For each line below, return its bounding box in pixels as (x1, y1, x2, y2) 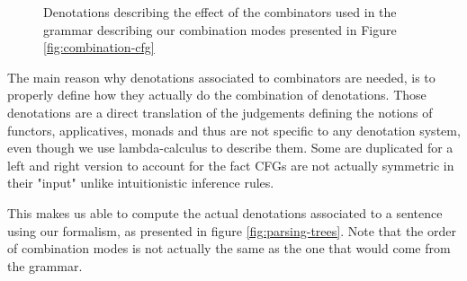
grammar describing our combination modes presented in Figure (43, 20, 397, 39)
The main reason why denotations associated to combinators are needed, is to (7, 67, 436, 86)
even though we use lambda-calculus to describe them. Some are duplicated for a (7, 138, 454, 157)
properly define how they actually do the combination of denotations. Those (7, 85, 427, 104)
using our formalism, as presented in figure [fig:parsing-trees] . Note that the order (7, 221, 456, 240)
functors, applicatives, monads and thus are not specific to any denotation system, (7, 120, 461, 139)
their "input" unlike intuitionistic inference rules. (7, 173, 274, 192)
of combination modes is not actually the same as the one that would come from (7, 239, 451, 258)
